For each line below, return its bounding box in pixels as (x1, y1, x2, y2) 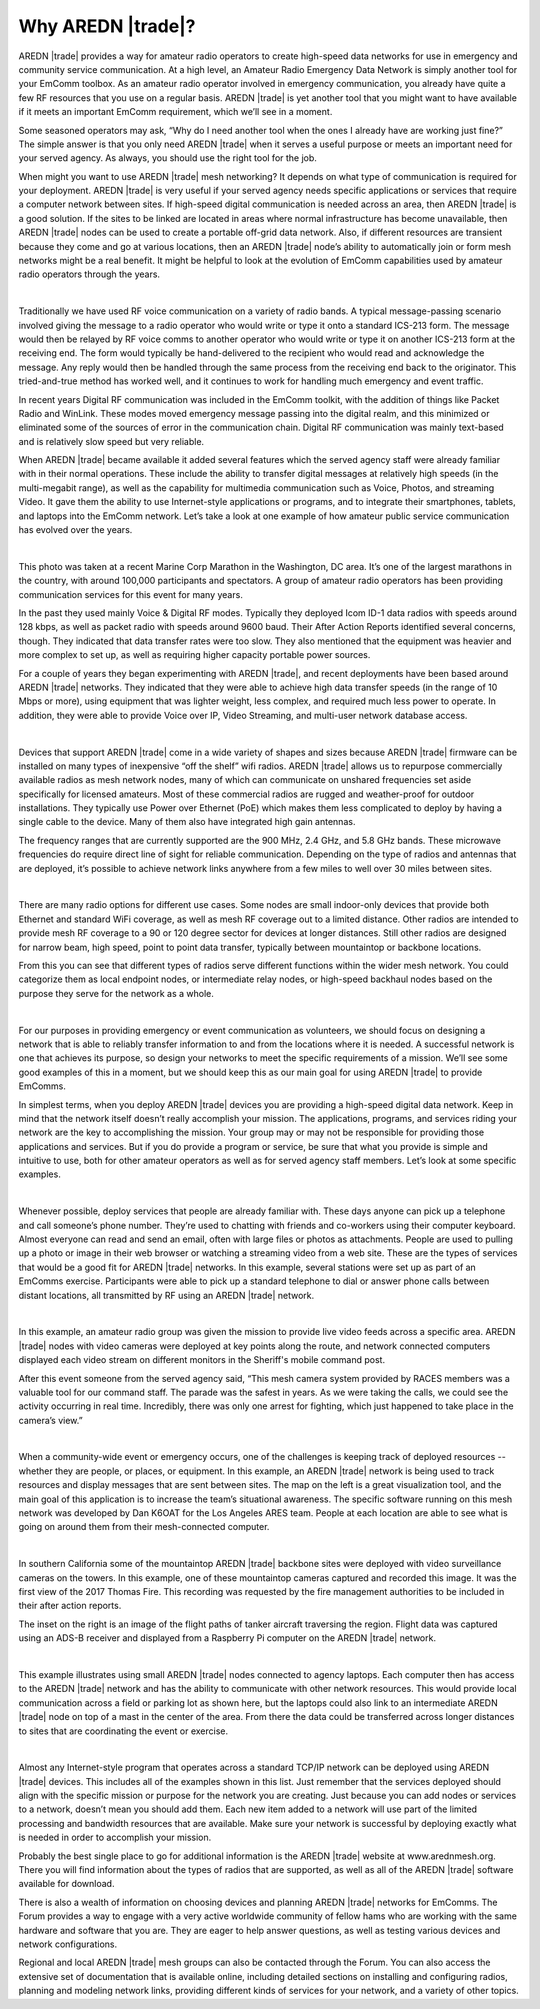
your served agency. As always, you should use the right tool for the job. (18, 152, 317, 164)
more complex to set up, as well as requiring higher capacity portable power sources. (18, 649, 371, 661)
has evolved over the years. (18, 524, 133, 536)
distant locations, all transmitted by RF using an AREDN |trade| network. (18, 1289, 315, 1301)
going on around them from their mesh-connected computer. (18, 1521, 270, 1533)
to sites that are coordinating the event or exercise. (18, 1725, 229, 1737)
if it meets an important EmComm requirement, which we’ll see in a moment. (18, 106, 333, 118)
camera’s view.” (18, 1414, 84, 1426)
